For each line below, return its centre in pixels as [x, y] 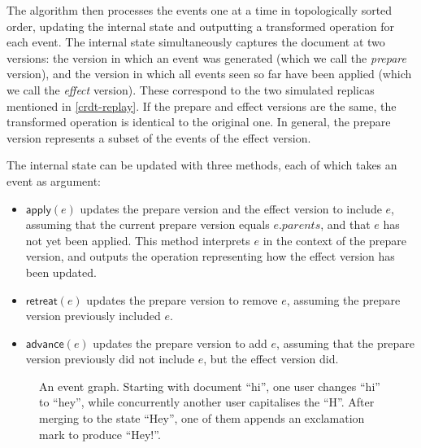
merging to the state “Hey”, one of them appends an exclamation [202, 418]
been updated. [61, 272]
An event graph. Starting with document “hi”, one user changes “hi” [210, 386]
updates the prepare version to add [180, 343]
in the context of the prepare [334, 240]
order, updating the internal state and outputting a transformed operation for [200, 26]
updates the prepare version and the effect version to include [231, 208]
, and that [345, 224]
